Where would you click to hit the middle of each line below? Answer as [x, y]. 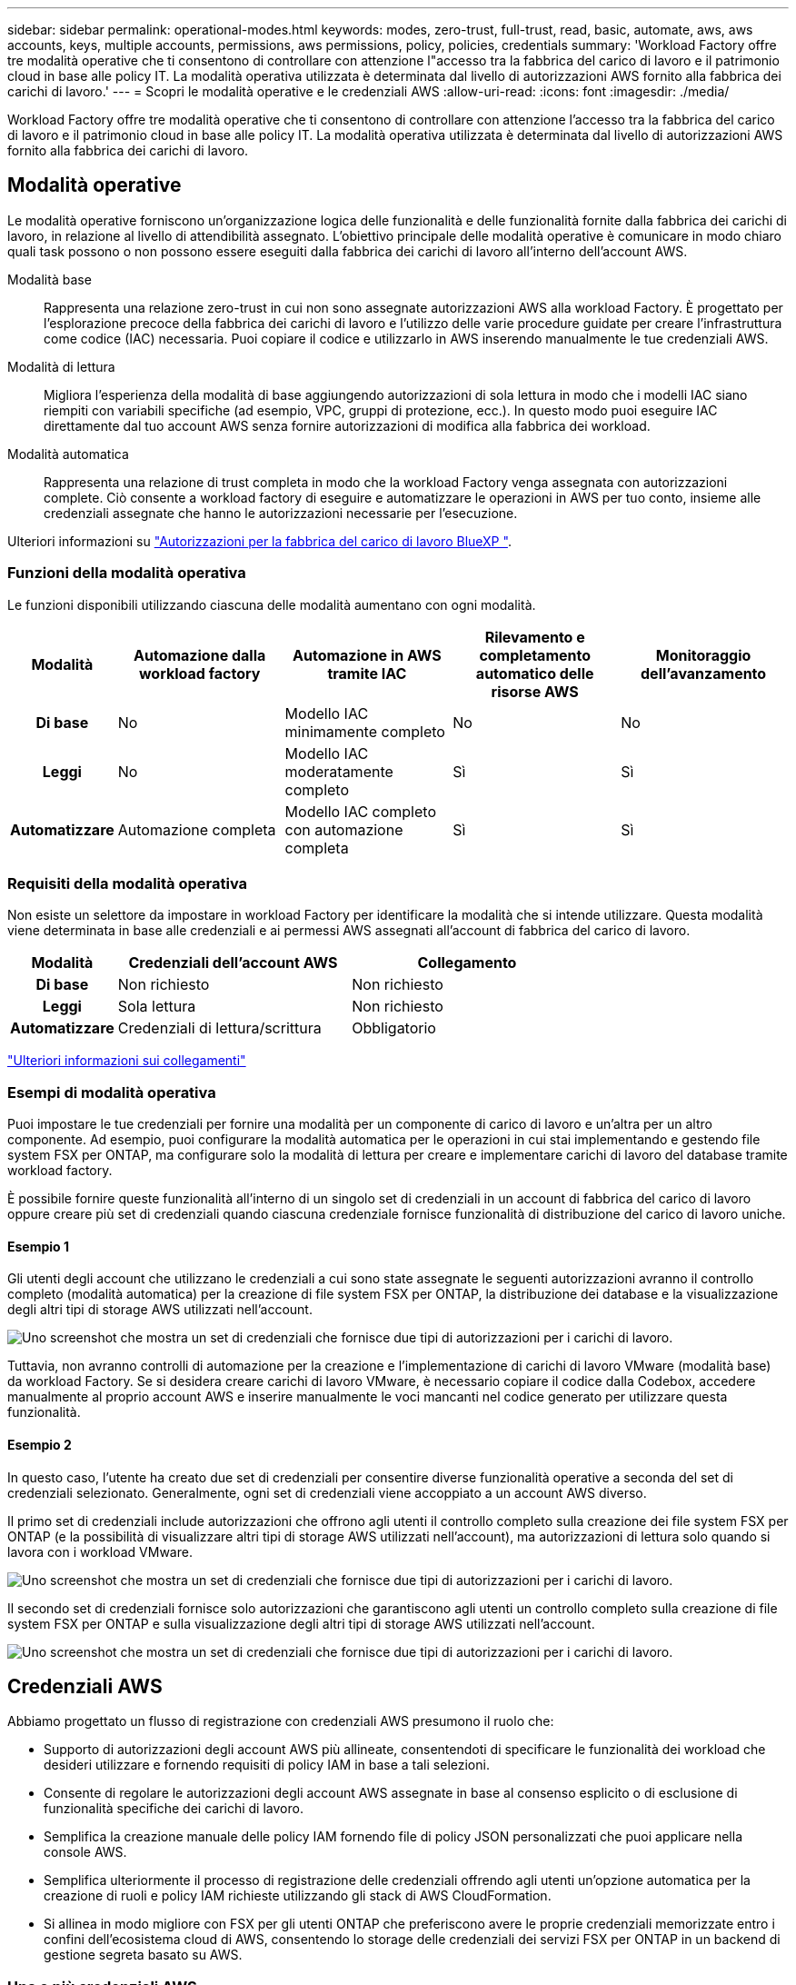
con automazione [344, 829]
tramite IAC [367, 673]
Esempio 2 [40, 1444]
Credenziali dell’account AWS [233, 963]
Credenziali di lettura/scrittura [219, 1028]
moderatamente [339, 771]
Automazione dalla [200, 655]
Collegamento [467, 963]
